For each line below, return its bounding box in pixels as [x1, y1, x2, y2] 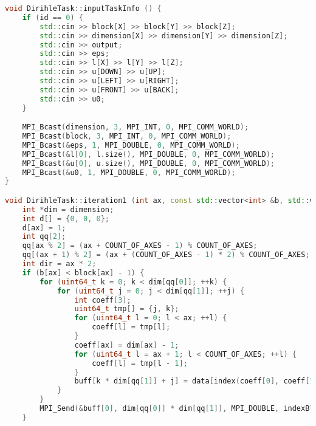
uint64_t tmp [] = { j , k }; [74, 304, 179, 314]
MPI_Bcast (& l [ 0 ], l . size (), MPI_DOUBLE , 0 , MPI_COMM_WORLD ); [22, 149, 275, 159]
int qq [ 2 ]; [22, 232, 66, 241]
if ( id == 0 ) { [22, 13, 83, 22]
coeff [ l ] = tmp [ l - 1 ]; [92, 359, 188, 368]
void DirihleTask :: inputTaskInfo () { [5, 4, 162, 13]
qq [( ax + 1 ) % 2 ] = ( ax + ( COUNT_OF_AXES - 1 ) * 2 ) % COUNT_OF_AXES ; [22, 250, 310, 259]
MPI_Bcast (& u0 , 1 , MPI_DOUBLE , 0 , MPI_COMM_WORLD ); [22, 168, 236, 177]
